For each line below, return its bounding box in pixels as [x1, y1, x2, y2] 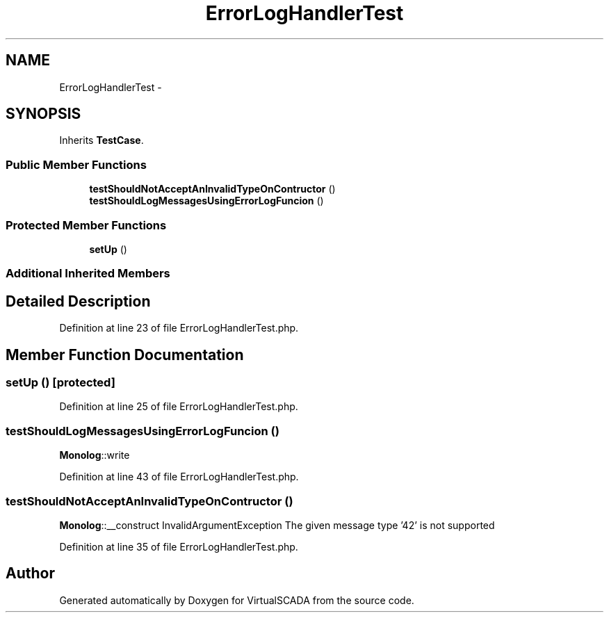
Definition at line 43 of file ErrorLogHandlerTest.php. [59, 471, 299, 483]
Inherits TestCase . [59, 134, 144, 147]
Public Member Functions [6, 157, 147, 172]
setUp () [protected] [6, 375, 115, 389]
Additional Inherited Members [6, 266, 170, 281]
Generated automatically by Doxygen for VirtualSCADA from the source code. [59, 594, 414, 606]
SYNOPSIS [6, 105, 81, 123]
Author [6, 564, 55, 583]
